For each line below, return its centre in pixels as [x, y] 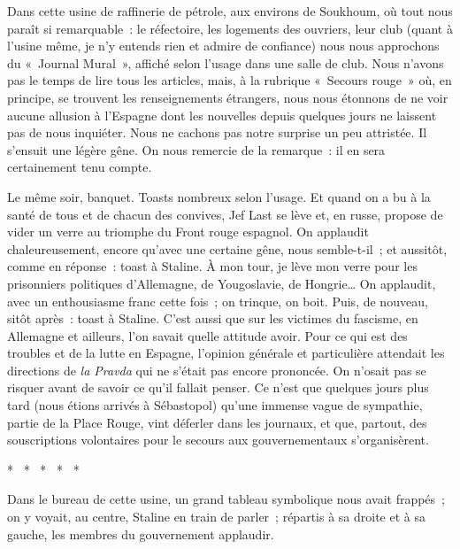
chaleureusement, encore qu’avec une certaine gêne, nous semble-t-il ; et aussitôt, [227, 248]
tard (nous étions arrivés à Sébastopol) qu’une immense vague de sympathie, [215, 405]
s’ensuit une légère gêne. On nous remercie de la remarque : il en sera [196, 149]
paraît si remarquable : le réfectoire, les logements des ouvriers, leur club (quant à [230, 28]
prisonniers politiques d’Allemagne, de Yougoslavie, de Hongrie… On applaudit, [222, 283]
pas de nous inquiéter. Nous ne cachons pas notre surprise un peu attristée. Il [217, 132]
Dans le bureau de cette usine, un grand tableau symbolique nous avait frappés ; [226, 499]
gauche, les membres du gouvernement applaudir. [141, 534]
